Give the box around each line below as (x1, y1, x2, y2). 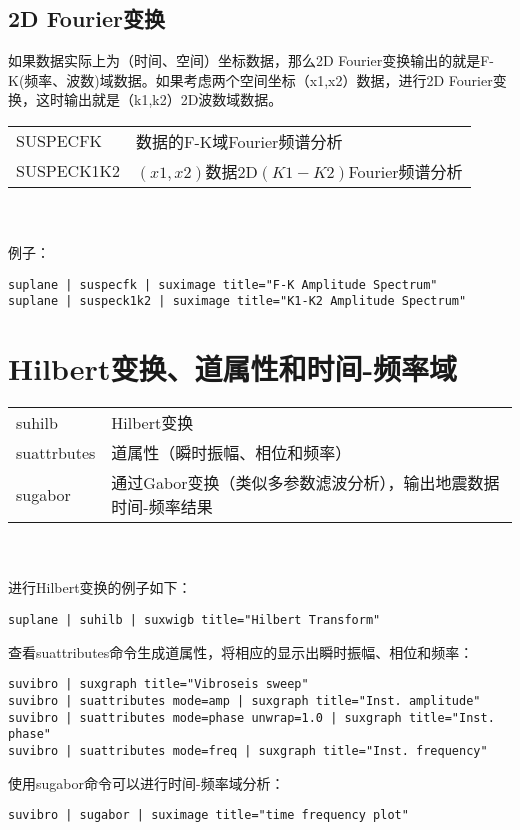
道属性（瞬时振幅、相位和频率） (111, 441, 352, 465)
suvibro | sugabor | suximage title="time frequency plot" (8, 808, 409, 823)
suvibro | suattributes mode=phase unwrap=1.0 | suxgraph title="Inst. (8, 710, 495, 725)
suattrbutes (16, 440, 96, 464)
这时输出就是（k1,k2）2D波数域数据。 (35, 89, 283, 110)
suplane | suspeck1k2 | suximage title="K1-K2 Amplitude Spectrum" (8, 294, 467, 309)
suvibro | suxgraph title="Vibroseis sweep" (8, 677, 309, 692)
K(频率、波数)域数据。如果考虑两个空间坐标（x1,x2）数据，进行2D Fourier (8, 69, 493, 90)
